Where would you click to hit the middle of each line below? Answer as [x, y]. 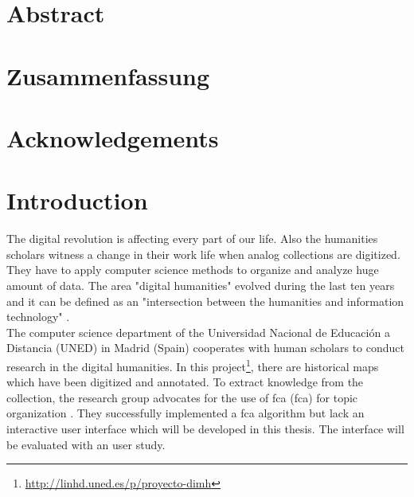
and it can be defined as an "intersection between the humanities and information [205, 301]
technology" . [38, 317]
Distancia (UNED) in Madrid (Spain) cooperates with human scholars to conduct [205, 348]
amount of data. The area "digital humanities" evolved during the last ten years [201, 286]
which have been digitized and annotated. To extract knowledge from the [185, 382]
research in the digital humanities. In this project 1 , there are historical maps [193, 365]
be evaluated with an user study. [86, 444]
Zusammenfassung [108, 75]
